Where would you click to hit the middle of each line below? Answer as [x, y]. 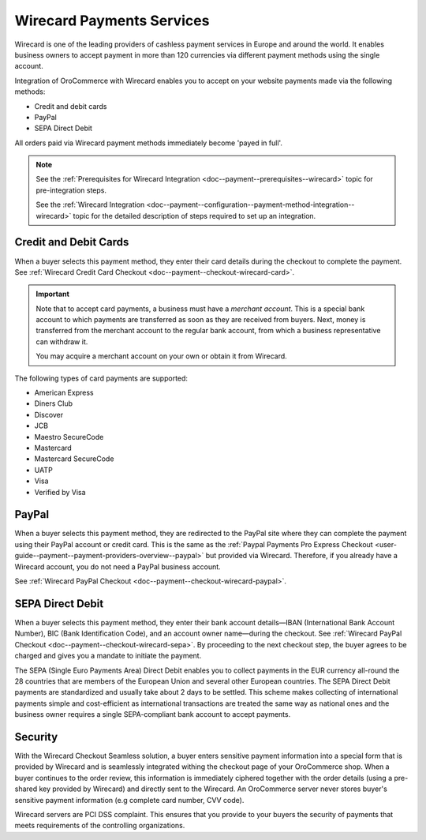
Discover [49, 414]
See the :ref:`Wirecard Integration [90, 204]
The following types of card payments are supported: [101, 378]
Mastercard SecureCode [74, 459]
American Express [64, 393]
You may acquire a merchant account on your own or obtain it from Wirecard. [161, 356]
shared [26, 789]
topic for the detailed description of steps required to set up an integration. [194, 216]
